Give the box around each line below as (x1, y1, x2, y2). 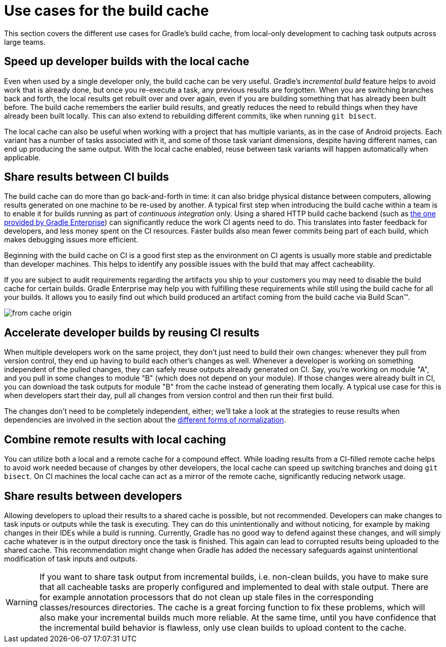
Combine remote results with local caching (4, 433, 226, 446)
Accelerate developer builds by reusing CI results (4, 326, 260, 339)
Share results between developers (4, 489, 182, 502)
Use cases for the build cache (4, 2, 209, 19)
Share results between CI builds (4, 171, 169, 184)
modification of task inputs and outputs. (4, 554, 137, 563)
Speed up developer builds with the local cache (4, 55, 249, 68)
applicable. (4, 153, 41, 162)
